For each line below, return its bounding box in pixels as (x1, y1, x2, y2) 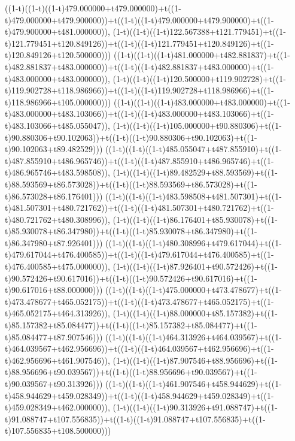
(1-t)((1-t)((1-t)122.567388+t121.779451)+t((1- (112, 25, 286, 38)
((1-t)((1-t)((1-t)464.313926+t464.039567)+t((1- (105, 330, 282, 343)
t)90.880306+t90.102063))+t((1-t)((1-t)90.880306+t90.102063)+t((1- (5, 131, 257, 143)
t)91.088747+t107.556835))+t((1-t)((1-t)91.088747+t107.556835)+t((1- (5, 412, 266, 425)
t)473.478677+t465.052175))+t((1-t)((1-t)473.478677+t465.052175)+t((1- (5, 295, 274, 307)
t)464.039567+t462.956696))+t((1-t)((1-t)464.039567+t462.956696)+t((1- (5, 342, 274, 355)
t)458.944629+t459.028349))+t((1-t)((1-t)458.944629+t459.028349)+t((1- (5, 389, 274, 401)
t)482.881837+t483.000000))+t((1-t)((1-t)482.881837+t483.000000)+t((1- (5, 60, 274, 73)
